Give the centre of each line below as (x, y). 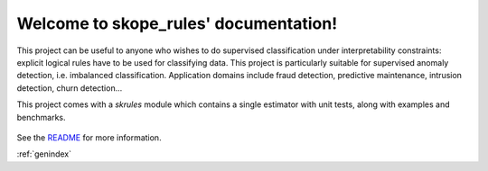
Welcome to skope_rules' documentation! (177, 23)
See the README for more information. (89, 137)
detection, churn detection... (70, 88)
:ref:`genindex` (44, 154)
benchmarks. (42, 117)
